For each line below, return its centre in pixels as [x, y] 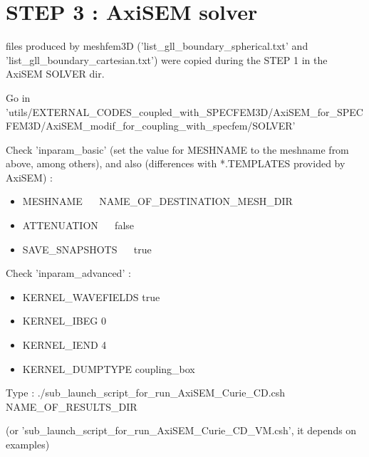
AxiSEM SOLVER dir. [55, 74]
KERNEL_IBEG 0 [64, 321]
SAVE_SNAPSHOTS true [87, 249]
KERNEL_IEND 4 [64, 345]
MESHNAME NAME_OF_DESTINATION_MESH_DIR [157, 201]
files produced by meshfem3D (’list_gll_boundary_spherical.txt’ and [157, 46]
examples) [28, 444]
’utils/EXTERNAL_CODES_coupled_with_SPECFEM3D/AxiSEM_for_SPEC [184, 111]
